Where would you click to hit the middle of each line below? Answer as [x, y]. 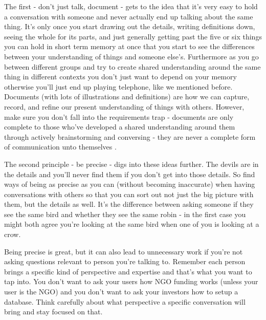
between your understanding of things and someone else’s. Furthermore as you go [131, 56]
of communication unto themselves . [60, 147]
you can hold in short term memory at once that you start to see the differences [129, 46]
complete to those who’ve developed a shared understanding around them [120, 127]
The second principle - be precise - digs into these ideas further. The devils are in [131, 164]
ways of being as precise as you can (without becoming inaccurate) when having [130, 184]
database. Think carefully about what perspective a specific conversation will [125, 301]
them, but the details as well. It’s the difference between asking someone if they [129, 204]
